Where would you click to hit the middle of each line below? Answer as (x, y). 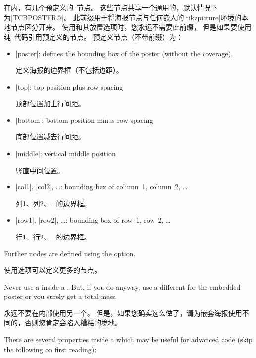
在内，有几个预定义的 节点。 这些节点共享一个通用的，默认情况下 (111, 7)
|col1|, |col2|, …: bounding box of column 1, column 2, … (102, 187)
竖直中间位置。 (40, 170)
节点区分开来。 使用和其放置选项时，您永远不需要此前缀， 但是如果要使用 (131, 27)
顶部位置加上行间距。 (50, 103)
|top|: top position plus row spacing (69, 87)
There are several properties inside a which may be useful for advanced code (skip (128, 339)
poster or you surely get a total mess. (61, 296)
